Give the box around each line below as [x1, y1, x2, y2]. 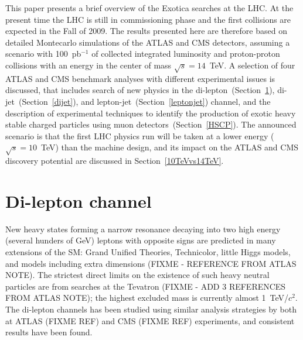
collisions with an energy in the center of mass [5, 59, 172, 71]
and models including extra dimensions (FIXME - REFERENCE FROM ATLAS [5, 257, 297, 269]
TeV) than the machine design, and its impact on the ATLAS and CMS [41, 141, 299, 153]
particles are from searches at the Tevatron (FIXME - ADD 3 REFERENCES [5, 280, 286, 292]
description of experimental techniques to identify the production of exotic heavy [5, 107, 296, 119]
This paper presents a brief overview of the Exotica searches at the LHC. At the [5, 2, 294, 13]
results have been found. [5, 326, 93, 338]
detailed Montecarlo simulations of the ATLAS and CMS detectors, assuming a [5, 36, 290, 48]
